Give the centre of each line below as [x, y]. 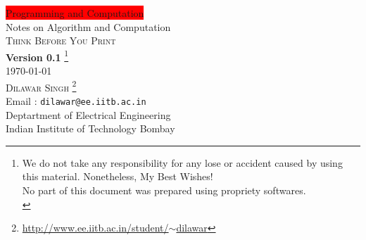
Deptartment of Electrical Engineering [88, 114]
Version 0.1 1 [37, 56]
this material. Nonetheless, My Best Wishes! [118, 176]
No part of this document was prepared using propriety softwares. [164, 190]
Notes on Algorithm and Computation [88, 26]
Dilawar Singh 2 [41, 86]
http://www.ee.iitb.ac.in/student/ [95, 228]
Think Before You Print [61, 40]
